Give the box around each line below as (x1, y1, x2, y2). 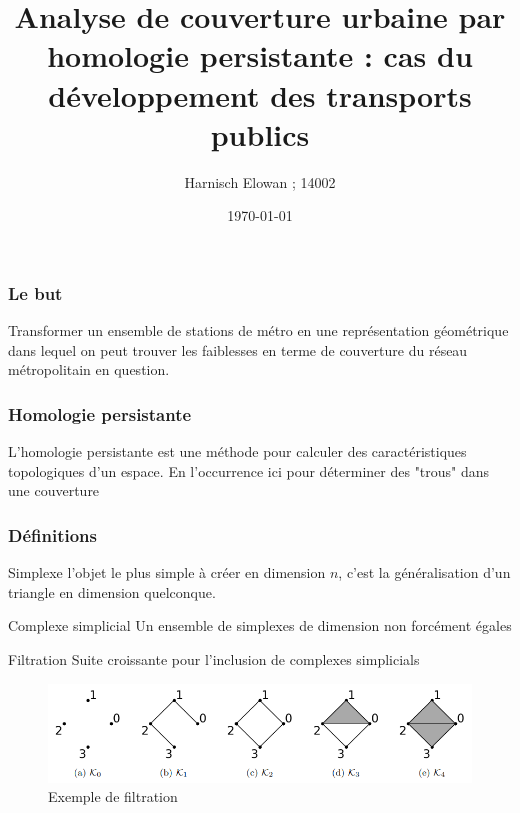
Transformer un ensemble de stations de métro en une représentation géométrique (8, 320, 509, 341)
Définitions (8, 522, 97, 547)
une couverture (8, 480, 100, 501)
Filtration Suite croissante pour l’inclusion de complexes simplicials (8, 648, 420, 669)
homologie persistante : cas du (47, 35, 473, 76)
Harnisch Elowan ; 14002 (184, 171, 336, 192)
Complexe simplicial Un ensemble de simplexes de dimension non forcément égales (8, 615, 512, 636)
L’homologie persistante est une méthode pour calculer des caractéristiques (8, 441, 467, 462)
